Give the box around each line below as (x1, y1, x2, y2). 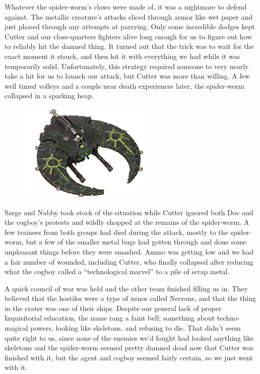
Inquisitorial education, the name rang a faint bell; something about (5, 313, 215, 323)
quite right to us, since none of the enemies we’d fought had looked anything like (5, 332, 254, 343)
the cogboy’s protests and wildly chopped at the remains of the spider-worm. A (5, 217, 249, 227)
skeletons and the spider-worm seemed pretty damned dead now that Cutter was (5, 342, 253, 353)
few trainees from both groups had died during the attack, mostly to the (5, 226, 228, 237)
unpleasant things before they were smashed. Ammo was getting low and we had (5, 246, 253, 257)
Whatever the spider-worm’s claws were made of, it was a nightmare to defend (5, 2, 247, 12)
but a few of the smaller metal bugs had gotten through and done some (26, 236, 246, 247)
